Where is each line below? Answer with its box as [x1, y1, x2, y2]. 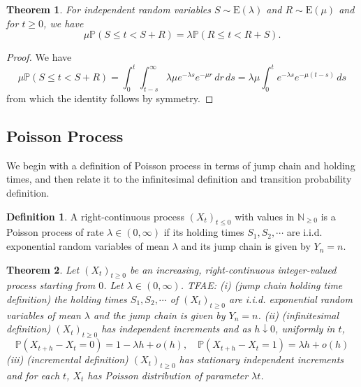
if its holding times [163, 225, 244, 239]
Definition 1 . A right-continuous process [6, 209, 185, 223]
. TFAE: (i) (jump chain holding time [180, 278, 343, 293]
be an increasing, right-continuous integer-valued [129, 262, 337, 276]
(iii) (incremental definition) [6, 352, 128, 367]
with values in [235, 209, 295, 223]
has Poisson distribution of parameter [87, 368, 249, 383]
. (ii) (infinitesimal [258, 307, 339, 322]
